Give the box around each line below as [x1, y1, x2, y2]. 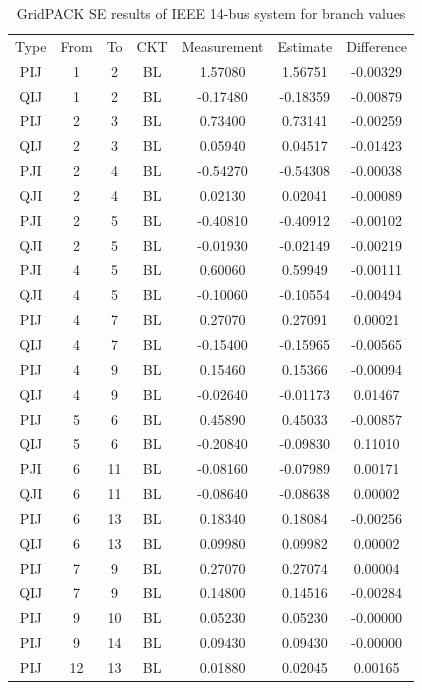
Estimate [277, 35, 333, 56]
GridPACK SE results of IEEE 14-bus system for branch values [16, 3, 406, 23]
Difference [346, 35, 408, 56]
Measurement [181, 35, 264, 56]
